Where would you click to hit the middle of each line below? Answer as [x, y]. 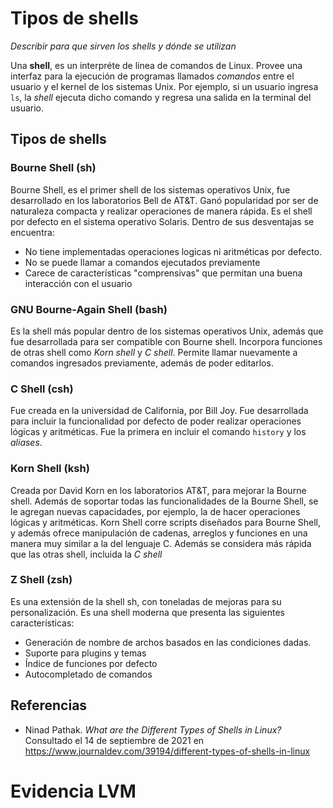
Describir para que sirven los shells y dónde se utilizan [123, 46]
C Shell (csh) [42, 389]
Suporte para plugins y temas [85, 653]
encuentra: [32, 232]
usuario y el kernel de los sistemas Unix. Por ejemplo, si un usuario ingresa [164, 86]
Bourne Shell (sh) [53, 168]
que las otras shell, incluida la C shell [86, 554]
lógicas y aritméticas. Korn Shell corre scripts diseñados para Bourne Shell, [166, 522]
